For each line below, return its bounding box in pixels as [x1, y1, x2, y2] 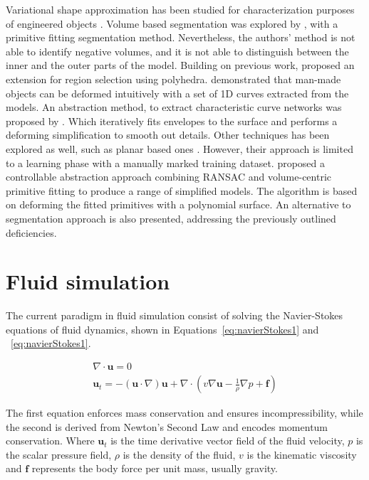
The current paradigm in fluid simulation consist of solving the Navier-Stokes [6, 308, 343, 323]
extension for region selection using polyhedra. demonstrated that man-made [6, 71, 341, 86]
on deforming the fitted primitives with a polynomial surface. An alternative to [6, 197, 351, 212]
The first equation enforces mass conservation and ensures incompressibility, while [6, 405, 363, 420]
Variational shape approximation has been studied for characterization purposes [6, 2, 355, 16]
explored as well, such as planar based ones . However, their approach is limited [6, 141, 353, 156]
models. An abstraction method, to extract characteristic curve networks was [6, 100, 342, 114]
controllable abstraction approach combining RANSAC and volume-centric [6, 169, 332, 184]
